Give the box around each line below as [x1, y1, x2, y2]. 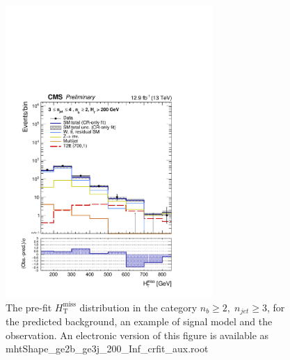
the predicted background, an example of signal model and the [6, 313, 273, 328]
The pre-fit [6, 300, 52, 314]
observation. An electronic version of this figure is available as [6, 327, 269, 342]
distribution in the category [79, 300, 198, 314]
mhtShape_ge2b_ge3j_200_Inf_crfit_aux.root [6, 341, 209, 356]
